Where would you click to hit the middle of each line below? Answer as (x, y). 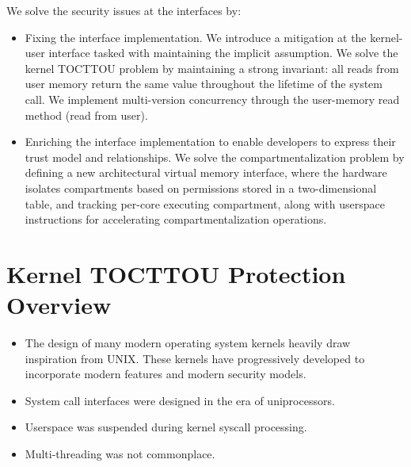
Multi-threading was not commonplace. (120, 454)
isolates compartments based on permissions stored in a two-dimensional (201, 188)
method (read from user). (86, 115)
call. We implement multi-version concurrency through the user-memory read (212, 99)
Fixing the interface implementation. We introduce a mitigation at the (196, 37)
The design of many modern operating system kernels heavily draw (188, 343)
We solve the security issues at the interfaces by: (124, 10)
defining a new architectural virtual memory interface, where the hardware (206, 172)
